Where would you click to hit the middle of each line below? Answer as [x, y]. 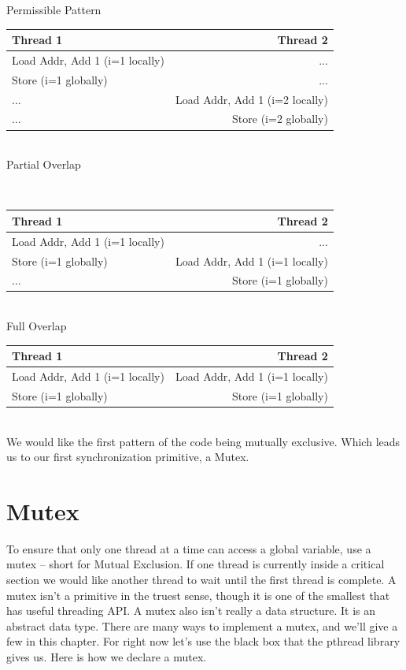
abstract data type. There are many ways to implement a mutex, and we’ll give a [202, 625]
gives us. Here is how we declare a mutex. [107, 657]
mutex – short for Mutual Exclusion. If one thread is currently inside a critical [196, 564]
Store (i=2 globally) [280, 119]
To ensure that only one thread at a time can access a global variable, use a [189, 548]
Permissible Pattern [54, 9]
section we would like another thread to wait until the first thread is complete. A [201, 580]
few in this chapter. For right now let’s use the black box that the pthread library [203, 641]
